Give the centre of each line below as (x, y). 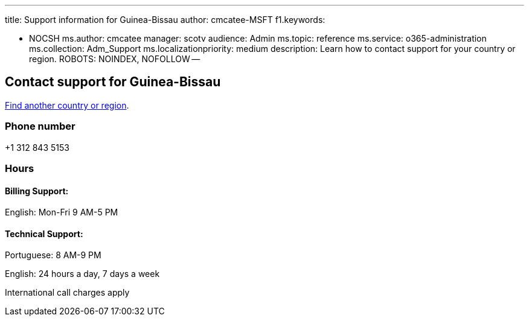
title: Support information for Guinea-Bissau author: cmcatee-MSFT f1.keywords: (165, 20)
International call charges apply (67, 293)
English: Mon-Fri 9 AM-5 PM (62, 212)
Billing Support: (37, 191)
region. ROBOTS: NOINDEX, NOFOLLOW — (115, 59)
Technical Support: (44, 234)
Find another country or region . (67, 105)
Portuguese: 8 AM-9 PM (53, 255)
